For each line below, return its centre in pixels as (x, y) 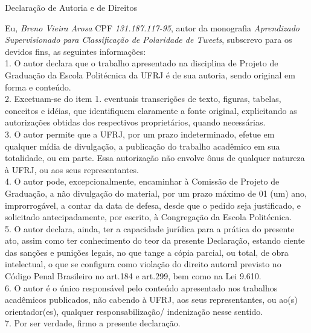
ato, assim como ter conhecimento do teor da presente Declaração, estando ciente (155, 240)
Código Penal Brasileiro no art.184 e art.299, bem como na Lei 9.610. (133, 276)
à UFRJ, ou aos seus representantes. (72, 169)
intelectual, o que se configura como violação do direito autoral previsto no (143, 264)
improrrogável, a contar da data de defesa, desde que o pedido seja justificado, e (153, 205)
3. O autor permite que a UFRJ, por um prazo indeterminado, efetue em (140, 134)
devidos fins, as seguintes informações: (75, 51)
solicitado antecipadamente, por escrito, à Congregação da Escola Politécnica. (149, 217)
